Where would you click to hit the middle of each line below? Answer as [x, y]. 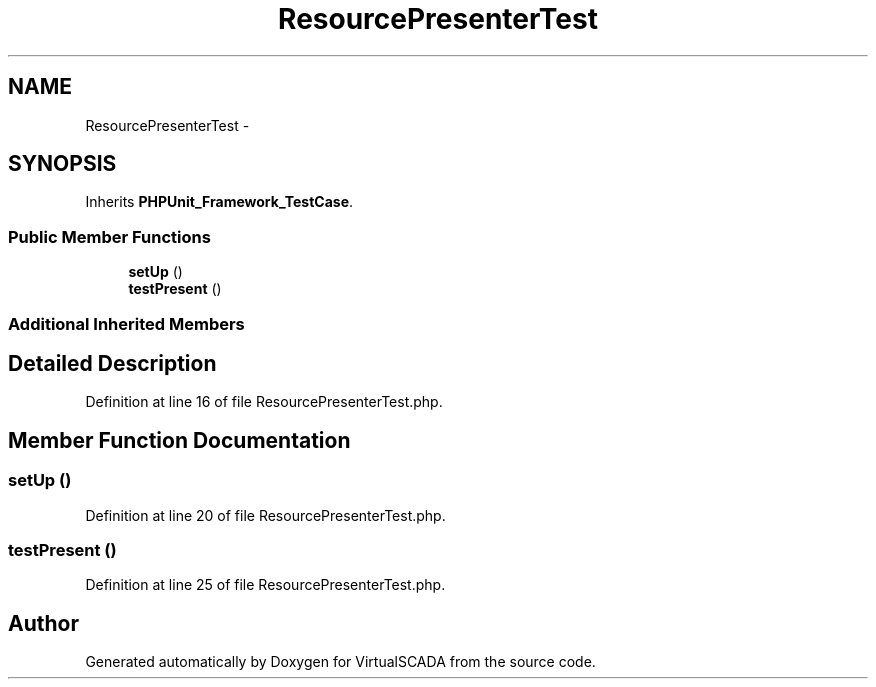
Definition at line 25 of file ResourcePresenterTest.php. [265, 585]
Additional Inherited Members [126, 323]
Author [43, 623]
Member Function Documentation [179, 440]
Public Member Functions [109, 236]
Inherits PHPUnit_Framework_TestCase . [219, 202]
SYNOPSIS [62, 164]
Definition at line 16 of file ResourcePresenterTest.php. [264, 402]
